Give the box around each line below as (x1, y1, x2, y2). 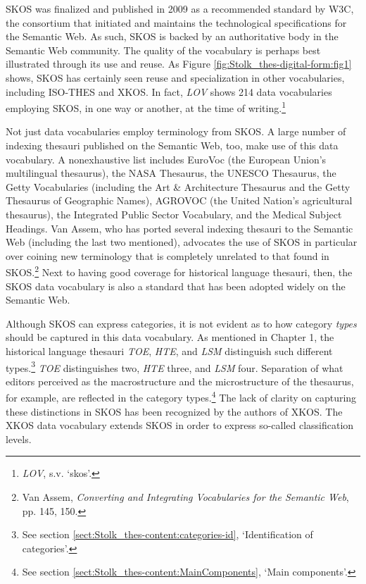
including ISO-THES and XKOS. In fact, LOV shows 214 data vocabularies (6, 84, 332, 99)
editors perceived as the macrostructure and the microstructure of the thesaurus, (6, 373, 354, 388)
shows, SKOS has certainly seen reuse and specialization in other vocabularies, (6, 70, 345, 85)
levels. (6, 431, 32, 446)
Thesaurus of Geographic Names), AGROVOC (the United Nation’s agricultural (6, 193, 353, 208)
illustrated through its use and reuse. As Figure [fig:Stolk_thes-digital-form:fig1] (6, 56, 352, 71)
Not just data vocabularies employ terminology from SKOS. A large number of (6, 124, 346, 139)
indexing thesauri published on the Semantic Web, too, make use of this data (6, 138, 339, 152)
